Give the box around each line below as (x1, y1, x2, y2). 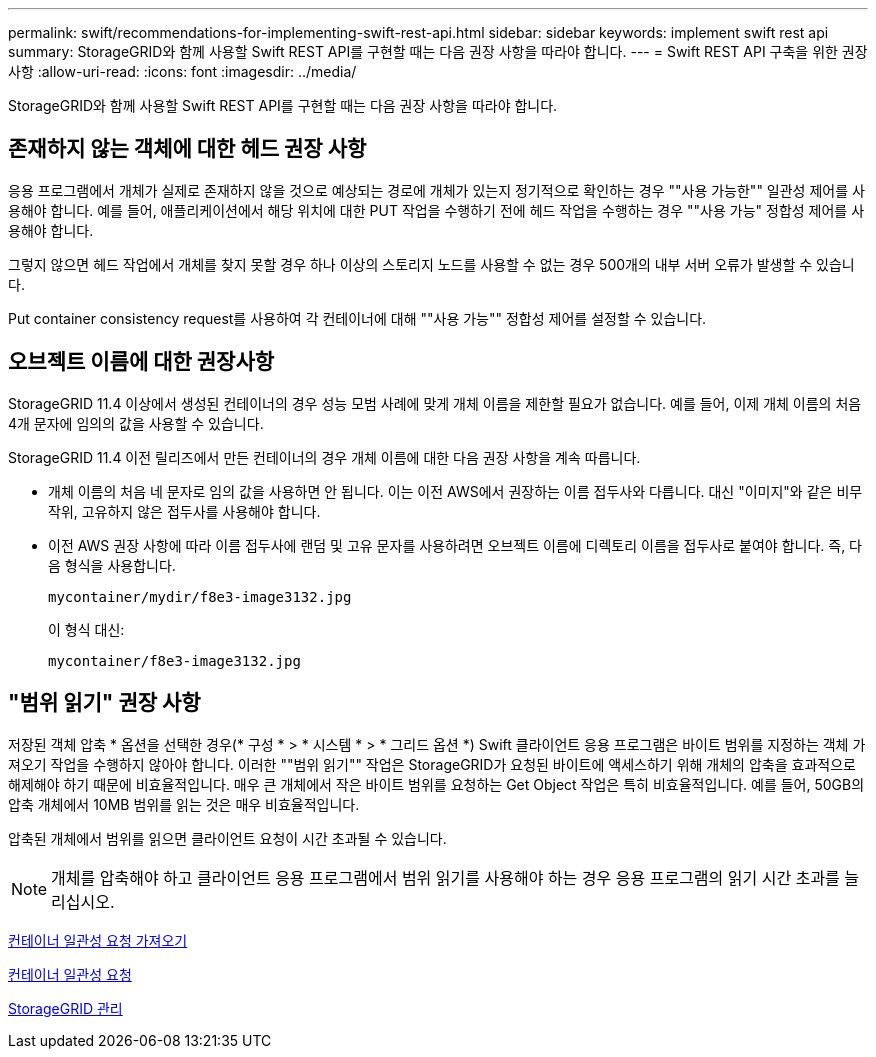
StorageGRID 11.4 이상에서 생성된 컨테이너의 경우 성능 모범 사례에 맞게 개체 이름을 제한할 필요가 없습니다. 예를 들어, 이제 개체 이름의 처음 (8, 394, 862, 412)
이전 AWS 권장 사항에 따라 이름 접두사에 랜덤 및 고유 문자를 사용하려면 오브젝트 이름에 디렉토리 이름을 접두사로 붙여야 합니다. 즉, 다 (48, 536, 862, 554)
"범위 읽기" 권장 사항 (8, 690, 201, 716)
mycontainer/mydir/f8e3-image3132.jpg (48, 588, 352, 605)
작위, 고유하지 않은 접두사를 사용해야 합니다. (48, 502, 321, 520)
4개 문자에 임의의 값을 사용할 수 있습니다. (8, 414, 264, 432)
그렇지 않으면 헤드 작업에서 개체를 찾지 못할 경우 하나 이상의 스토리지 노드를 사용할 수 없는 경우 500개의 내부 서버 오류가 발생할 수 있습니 (8, 255, 855, 273)
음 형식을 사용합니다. (48, 556, 176, 574)
